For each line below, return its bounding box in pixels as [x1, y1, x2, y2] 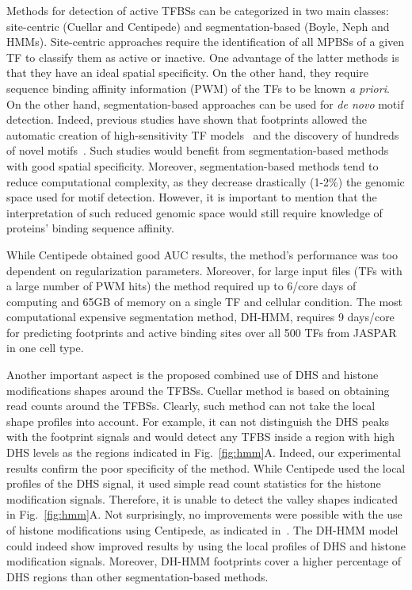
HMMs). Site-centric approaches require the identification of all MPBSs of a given [6, 33, 405, 50]
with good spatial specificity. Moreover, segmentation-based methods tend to [6, 157, 379, 174]
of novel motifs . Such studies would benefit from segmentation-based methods [6, 142, 389, 159]
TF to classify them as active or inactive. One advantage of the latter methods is [6, 48, 399, 65]
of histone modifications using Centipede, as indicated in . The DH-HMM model [6, 522, 399, 538]
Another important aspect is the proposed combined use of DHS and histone [6, 366, 379, 383]
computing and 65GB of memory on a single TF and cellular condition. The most [6, 293, 403, 309]
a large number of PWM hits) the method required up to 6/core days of [6, 278, 357, 294]
